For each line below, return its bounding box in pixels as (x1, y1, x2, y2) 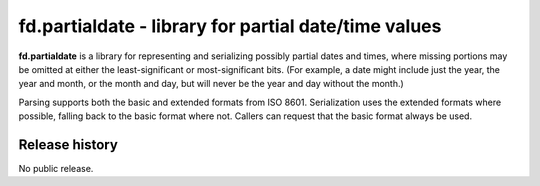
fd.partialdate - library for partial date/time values (18, 15, 442, 37)
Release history (18, 136, 119, 153)
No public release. (18, 163, 94, 175)
